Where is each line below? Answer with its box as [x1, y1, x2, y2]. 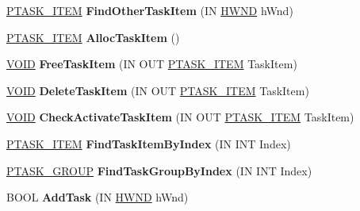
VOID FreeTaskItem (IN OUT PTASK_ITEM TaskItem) [6, 56, 297, 72]
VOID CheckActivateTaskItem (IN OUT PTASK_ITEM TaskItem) [6, 109, 354, 125]
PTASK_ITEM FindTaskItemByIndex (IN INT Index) [6, 135, 291, 152]
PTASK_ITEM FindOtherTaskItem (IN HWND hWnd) [6, 2, 293, 18]
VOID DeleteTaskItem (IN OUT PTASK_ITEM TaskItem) [6, 82, 309, 98]
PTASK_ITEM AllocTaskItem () [6, 29, 180, 45]
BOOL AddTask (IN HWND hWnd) [6, 189, 189, 205]
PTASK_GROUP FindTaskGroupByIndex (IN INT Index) [6, 162, 312, 178]
